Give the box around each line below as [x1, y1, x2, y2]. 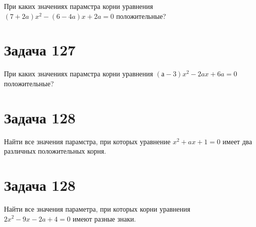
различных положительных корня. [4, 146, 106, 156]
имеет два [222, 136, 252, 146]
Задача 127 [4, 40, 76, 60]
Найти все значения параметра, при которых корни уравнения [4, 203, 191, 214]
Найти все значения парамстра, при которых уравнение [4, 136, 171, 146]
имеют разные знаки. [72, 213, 136, 224]
